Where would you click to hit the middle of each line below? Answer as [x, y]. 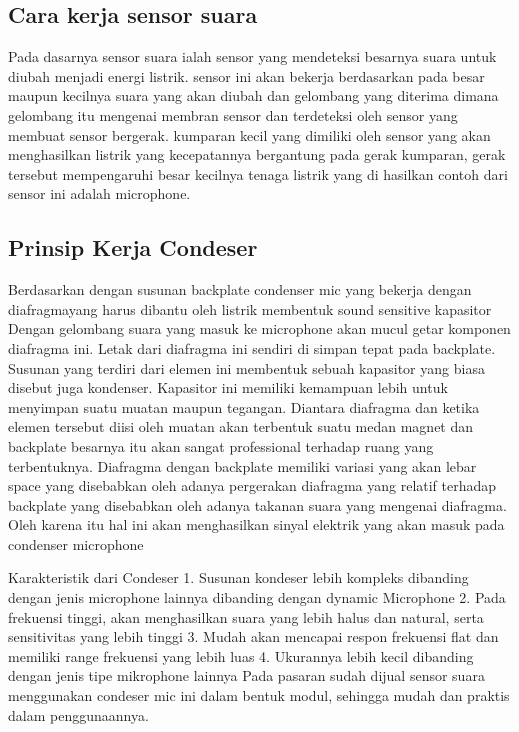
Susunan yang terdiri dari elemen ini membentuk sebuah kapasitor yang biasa [246, 367]
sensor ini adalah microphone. [99, 193]
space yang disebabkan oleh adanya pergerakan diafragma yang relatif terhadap [252, 485]
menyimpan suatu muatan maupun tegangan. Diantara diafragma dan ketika [244, 406]
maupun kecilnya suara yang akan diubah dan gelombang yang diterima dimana [253, 95]
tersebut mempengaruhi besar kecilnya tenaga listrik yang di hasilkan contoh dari [258, 173]
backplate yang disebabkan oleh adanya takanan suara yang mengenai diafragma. [257, 504]
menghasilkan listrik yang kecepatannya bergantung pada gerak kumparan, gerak [257, 154]
